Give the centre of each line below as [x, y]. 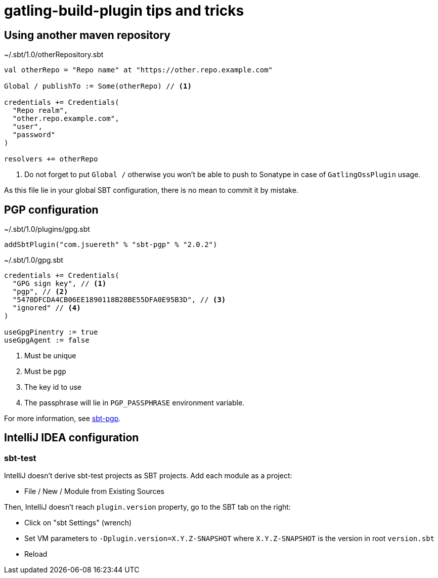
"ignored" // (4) [47, 308]
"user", [27, 127]
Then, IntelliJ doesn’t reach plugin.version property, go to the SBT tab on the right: [147, 507]
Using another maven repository [87, 35]
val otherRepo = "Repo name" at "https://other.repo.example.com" [139, 70]
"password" [34, 135]
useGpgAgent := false [47, 340]
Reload [36, 554]
